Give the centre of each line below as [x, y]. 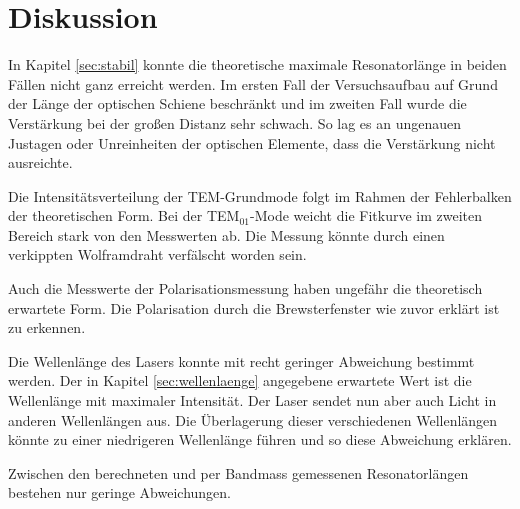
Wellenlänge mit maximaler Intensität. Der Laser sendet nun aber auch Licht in [252, 400]
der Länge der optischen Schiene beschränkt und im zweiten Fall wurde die [237, 103]
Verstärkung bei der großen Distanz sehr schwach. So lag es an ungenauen [235, 122]
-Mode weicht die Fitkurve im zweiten [366, 215]
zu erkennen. [47, 327]
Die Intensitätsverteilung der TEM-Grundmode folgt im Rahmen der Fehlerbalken [260, 195]
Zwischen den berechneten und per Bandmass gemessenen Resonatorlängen [238, 472]
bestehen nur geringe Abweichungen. [119, 492]
